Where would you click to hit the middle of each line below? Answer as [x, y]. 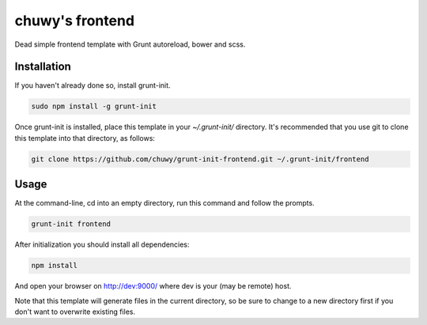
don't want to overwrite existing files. [75, 312]
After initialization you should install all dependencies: [102, 244]
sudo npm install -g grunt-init [94, 106]
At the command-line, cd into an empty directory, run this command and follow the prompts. [165, 203]
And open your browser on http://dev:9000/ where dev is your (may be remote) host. [153, 286]
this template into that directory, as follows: [85, 138]
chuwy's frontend [74, 21]
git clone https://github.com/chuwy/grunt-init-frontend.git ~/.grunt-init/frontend [200, 159]
